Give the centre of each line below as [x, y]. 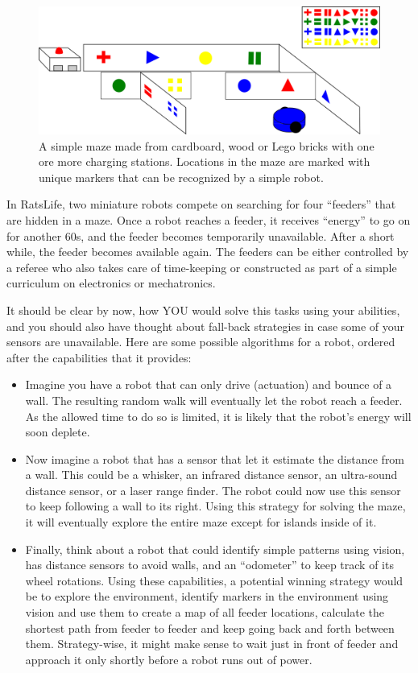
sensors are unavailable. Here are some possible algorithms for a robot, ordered [201, 342]
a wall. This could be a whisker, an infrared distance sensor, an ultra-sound [211, 475]
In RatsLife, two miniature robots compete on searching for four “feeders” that [201, 204]
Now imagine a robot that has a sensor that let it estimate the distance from [215, 458]
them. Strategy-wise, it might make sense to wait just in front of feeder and [212, 644]
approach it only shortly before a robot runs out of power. [169, 659]
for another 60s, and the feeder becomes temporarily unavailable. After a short [201, 235]
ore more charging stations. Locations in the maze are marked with [205, 161]
